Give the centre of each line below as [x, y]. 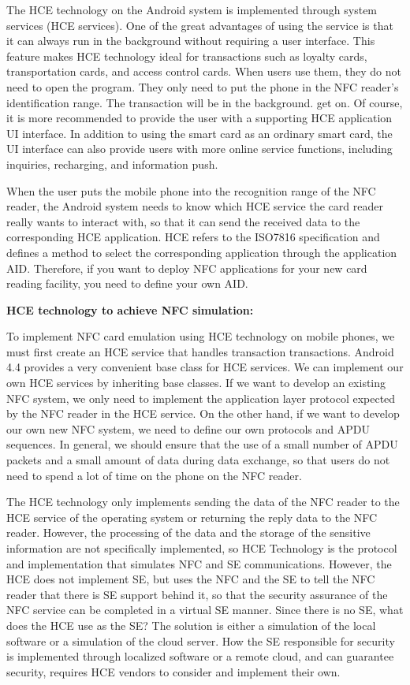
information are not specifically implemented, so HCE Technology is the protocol [202, 548]
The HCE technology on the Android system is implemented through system [192, 9]
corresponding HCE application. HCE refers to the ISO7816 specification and [193, 237]
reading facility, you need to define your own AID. [127, 283]
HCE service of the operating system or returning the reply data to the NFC [192, 517]
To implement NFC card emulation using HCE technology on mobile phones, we [201, 336]
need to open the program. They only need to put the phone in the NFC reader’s [203, 86]
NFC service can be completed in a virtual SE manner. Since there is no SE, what [205, 610]
